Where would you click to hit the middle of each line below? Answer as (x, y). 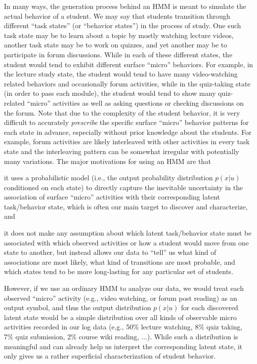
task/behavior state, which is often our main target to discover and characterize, (126, 206)
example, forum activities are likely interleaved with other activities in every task (127, 142)
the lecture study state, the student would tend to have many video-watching (121, 74)
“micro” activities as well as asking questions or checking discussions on (135, 102)
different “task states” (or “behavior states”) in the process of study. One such (123, 25)
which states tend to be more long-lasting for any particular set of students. (119, 271)
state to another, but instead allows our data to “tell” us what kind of (110, 252)
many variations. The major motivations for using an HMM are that (107, 161)
